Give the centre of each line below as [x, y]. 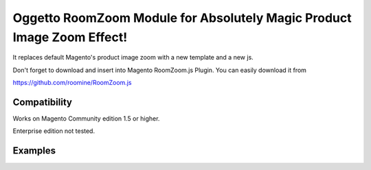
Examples [34, 151]
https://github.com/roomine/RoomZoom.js [72, 83]
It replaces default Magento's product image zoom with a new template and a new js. [133, 58]
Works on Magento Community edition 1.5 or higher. [86, 119]
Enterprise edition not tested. [54, 131]
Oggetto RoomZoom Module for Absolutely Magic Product [182, 18]
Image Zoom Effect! [70, 37]
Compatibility [42, 102]
